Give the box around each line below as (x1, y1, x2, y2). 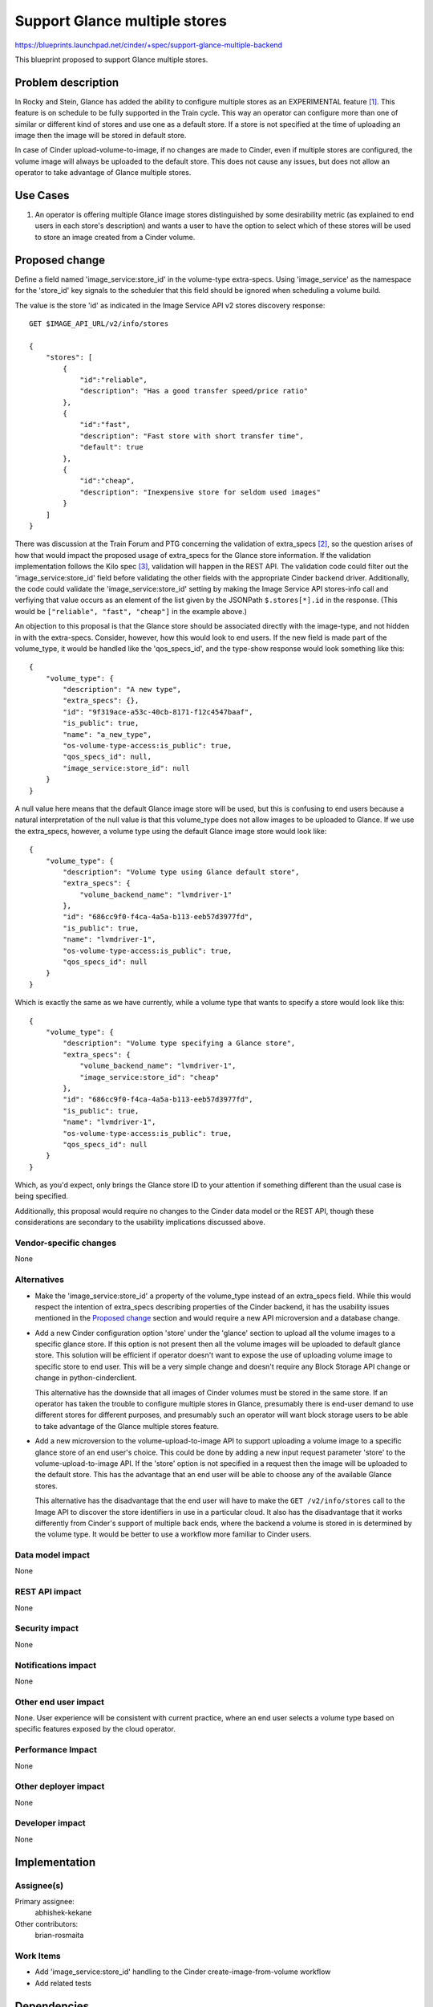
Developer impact (14, 1818, 86, 1829)
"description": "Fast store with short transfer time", (79, 431, 304, 441)
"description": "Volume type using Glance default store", (63, 867, 300, 877)
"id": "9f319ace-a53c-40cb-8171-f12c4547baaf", (63, 707, 253, 716)
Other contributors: (14, 1919, 79, 1928)
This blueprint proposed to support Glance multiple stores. (14, 55, 208, 64)
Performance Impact (14, 1744, 98, 1756)
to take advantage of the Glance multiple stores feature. (34, 1421, 220, 1431)
